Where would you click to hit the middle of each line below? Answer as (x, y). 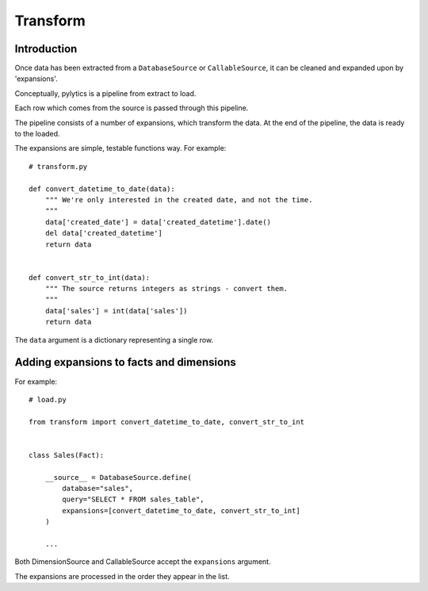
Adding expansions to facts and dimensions (126, 362)
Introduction (46, 49)
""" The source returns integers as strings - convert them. (166, 289)
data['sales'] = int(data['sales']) (116, 311)
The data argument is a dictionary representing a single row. (114, 340)
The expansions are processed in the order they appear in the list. (122, 576)
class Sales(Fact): (67, 455)
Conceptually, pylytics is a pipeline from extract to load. (105, 93)
